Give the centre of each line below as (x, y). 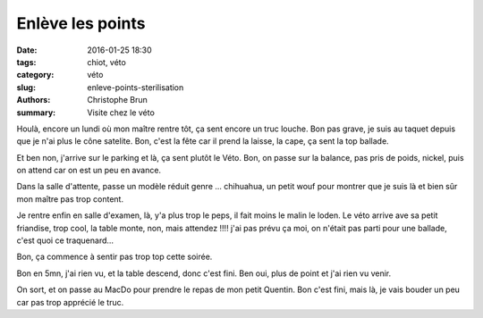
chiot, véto (107, 62)
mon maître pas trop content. (70, 199)
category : (35, 75)
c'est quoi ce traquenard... (65, 240)
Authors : (34, 100)
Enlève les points (81, 23)
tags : (26, 62)
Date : (27, 50)
